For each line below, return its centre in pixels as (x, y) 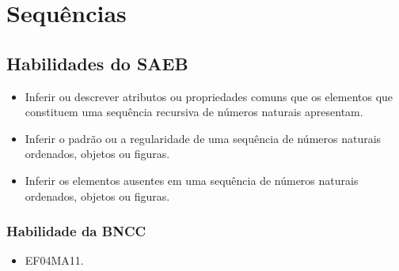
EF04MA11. (54, 260)
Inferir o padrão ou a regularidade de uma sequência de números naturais (203, 138)
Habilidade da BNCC (76, 231)
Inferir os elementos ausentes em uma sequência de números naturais (192, 180)
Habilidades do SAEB (97, 63)
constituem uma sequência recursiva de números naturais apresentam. (194, 112)
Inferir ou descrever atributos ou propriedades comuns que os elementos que (209, 96)
